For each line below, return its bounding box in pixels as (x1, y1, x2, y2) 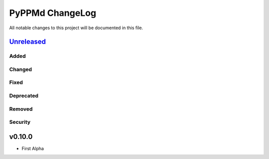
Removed (9, 106, 33, 112)
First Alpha (21, 145, 44, 151)
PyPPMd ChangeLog (9, 7, 97, 18)
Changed (9, 66, 32, 73)
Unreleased (9, 38, 46, 46)
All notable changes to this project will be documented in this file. (9, 25, 143, 31)
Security (9, 119, 31, 126)
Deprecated (9, 92, 39, 99)
